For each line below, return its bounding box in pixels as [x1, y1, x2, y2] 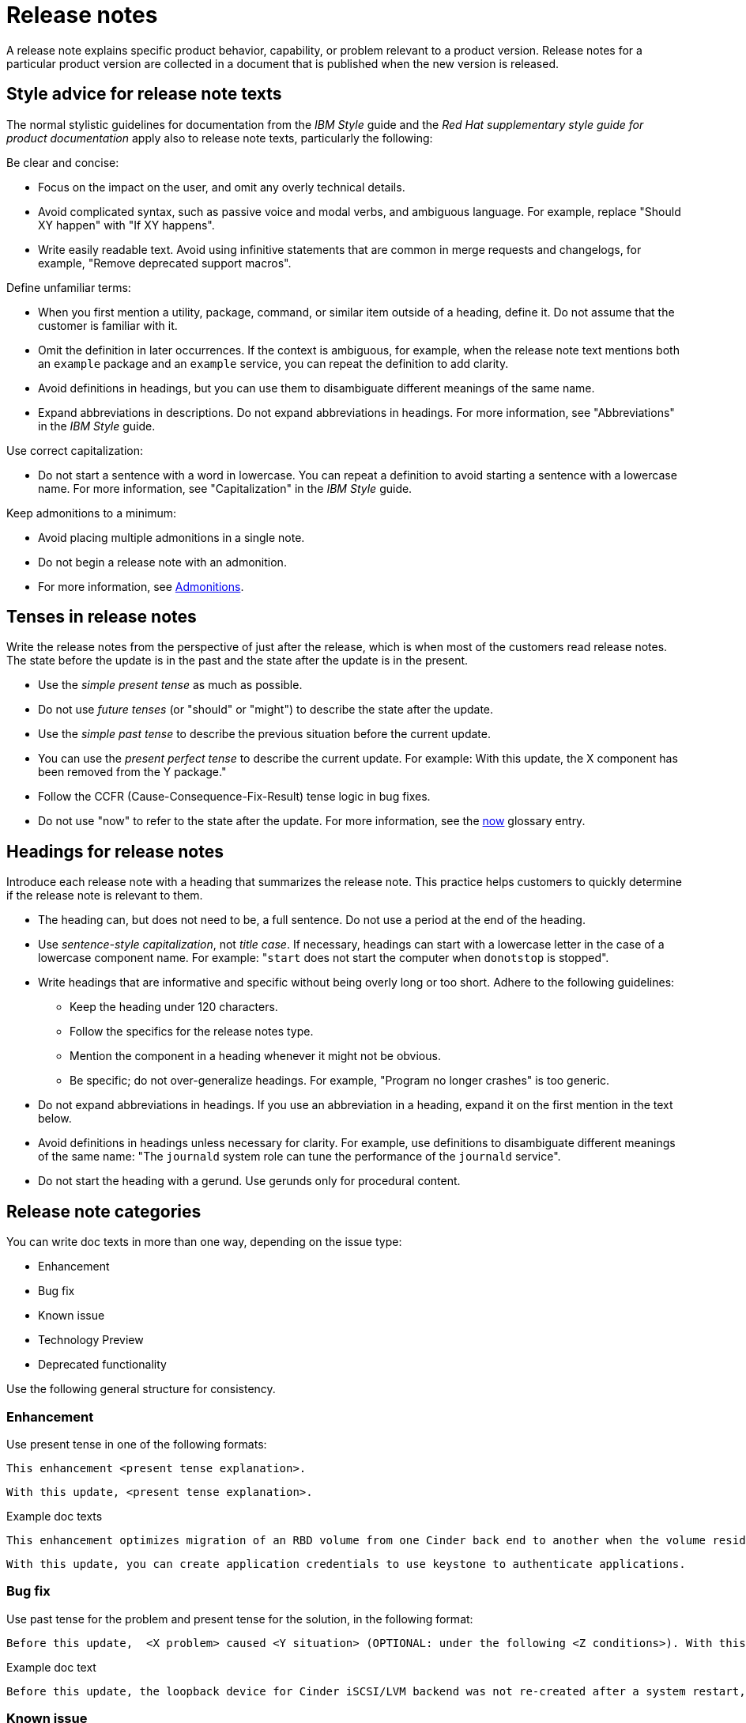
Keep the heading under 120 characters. [70, 1000, 278, 1014]
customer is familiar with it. [38, 318, 178, 332]
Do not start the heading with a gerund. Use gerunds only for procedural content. [38, 1174, 461, 1188]
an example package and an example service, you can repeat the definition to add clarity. [38, 356, 509, 370]
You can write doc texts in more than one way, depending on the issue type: [6, 1235, 402, 1249]
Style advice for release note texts [6, 84, 282, 104]
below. [38, 1111, 72, 1126]
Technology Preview [38, 1333, 144, 1347]
